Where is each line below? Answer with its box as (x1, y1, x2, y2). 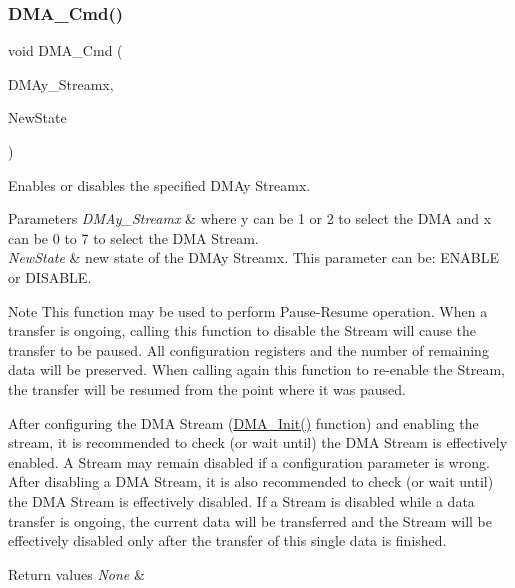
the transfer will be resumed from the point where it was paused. (8, 378, 406, 399)
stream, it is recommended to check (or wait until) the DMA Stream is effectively (8, 432, 508, 453)
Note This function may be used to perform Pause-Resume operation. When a (8, 300, 488, 321)
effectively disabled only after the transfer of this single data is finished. (8, 530, 447, 551)
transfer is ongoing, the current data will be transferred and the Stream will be (8, 510, 492, 531)
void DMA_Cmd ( (8, 40, 123, 61)
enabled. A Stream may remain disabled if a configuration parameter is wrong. (8, 451, 490, 472)
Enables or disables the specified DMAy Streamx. (8, 174, 311, 195)
